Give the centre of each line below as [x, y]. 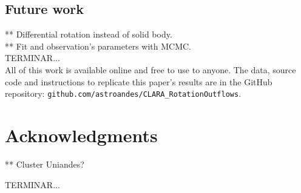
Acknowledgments [81, 135]
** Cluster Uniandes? [45, 164]
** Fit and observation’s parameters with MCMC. [98, 46]
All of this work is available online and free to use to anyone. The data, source [150, 69]
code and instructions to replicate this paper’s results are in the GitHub [139, 81]
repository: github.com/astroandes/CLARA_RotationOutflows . [123, 93]
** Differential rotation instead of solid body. [89, 34]
